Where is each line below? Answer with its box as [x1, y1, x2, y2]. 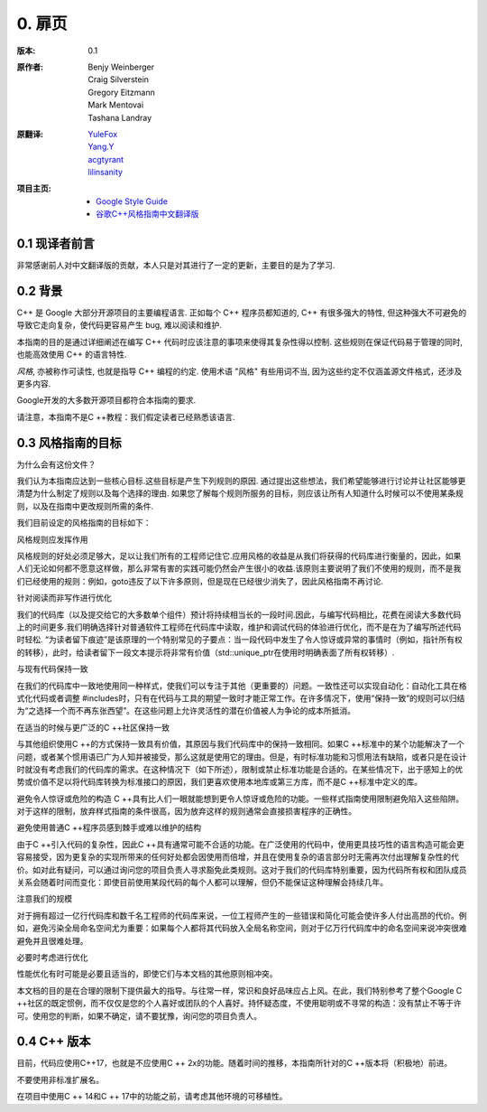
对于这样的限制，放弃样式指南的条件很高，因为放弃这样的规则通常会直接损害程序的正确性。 [16, 806, 356, 817]
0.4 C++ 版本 [16, 1034, 91, 1050]
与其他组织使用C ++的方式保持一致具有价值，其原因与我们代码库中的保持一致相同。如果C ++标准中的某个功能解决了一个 [16, 739, 464, 750]
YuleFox [87, 128, 118, 139]
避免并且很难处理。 [16, 935, 88, 946]
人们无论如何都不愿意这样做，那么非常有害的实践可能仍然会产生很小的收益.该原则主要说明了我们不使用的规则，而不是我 [16, 563, 462, 574]
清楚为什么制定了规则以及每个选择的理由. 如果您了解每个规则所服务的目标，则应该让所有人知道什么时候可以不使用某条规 [16, 488, 464, 499]
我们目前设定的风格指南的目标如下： [16, 518, 152, 528]
